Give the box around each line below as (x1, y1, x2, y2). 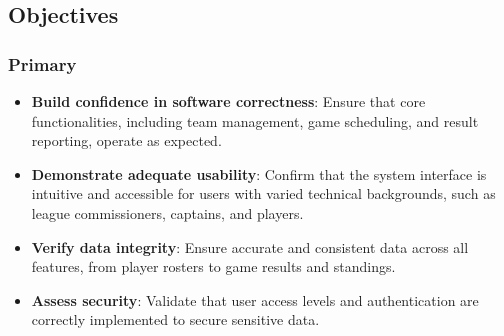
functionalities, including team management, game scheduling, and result (31, 110, 479, 131)
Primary (8, 51, 77, 76)
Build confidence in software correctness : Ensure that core (31, 91, 426, 111)
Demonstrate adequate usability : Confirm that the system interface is (31, 163, 487, 184)
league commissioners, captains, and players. (31, 202, 304, 223)
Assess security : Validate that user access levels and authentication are (31, 289, 479, 310)
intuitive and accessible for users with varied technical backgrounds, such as (31, 183, 496, 204)
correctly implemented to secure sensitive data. (31, 309, 320, 330)
